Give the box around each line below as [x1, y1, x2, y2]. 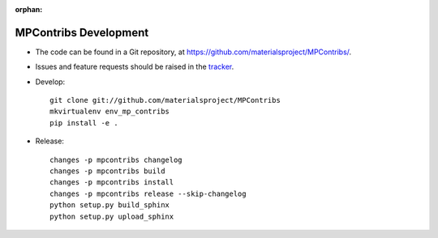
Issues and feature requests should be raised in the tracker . [35, 62, 234, 72]
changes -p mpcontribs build [49, 167, 165, 176]
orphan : [15, 5, 43, 14]
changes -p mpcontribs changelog [49, 155, 182, 164]
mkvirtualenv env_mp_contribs [49, 107, 170, 117]
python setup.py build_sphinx [49, 201, 170, 210]
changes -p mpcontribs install [49, 178, 174, 187]
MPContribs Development [15, 25, 149, 40]
